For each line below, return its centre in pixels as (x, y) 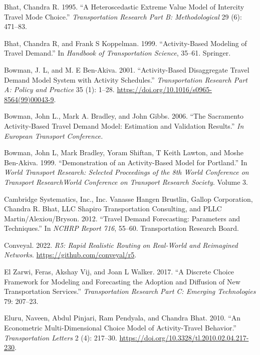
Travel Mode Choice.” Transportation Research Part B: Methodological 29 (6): (123, 16)
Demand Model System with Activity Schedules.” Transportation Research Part (126, 79)
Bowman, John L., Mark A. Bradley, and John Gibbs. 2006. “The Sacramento (124, 116)
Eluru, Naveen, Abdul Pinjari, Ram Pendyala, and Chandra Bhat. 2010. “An (122, 318)
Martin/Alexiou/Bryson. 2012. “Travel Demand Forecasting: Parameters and (122, 218)
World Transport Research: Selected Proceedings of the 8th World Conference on (126, 172)
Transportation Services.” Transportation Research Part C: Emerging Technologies (130, 291)
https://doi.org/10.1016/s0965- (165, 89)
